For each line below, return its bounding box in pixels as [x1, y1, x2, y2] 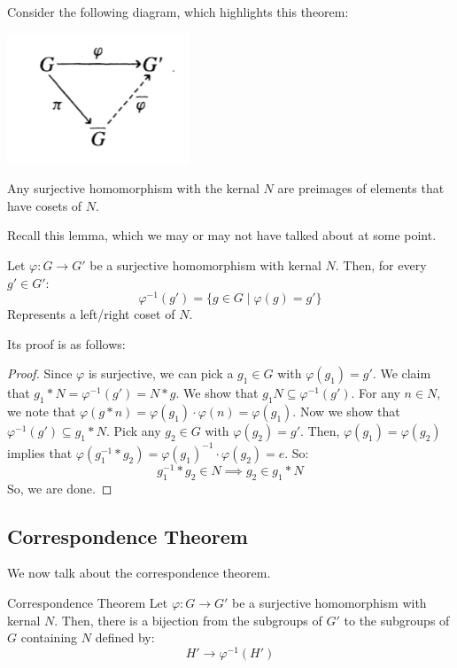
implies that [7, 443, 73, 462]
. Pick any [105, 422, 161, 440]
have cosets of [7, 196, 82, 214]
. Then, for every [335, 255, 427, 274]
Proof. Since [7, 364, 73, 383]
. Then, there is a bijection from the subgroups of [54, 610, 322, 629]
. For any [351, 384, 400, 402]
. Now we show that [292, 402, 400, 421]
